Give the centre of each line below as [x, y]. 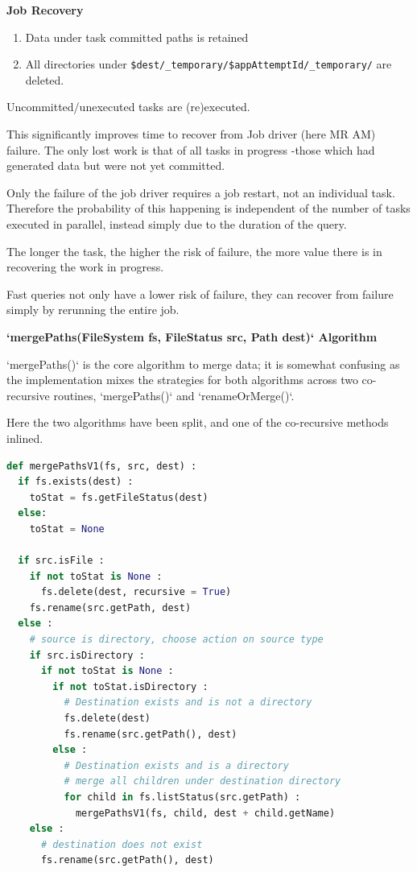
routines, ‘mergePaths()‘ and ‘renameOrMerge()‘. [174, 395]
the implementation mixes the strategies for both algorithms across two [182, 380]
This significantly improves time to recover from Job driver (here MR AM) [191, 134]
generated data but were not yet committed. [116, 165]
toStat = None [67, 529]
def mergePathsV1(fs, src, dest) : [102, 466]
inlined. [25, 438]
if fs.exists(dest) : [76, 482]
